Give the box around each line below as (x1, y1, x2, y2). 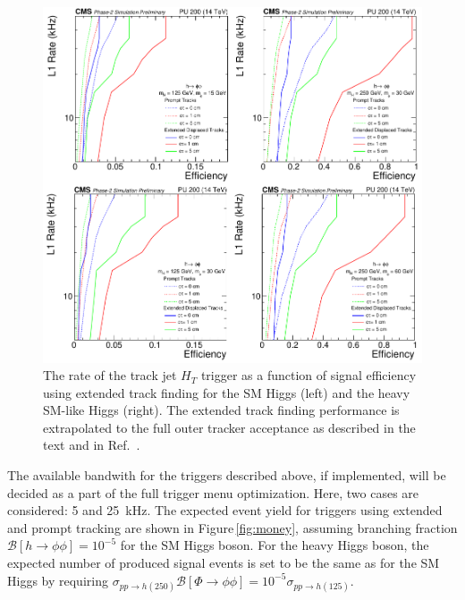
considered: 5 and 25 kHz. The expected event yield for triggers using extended (7, 501, 443, 520)
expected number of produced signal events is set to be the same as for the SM (7, 554, 440, 572)
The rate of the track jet (43, 366, 177, 385)
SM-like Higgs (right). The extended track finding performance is (43, 401, 400, 419)
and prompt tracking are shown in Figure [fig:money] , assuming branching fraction (7, 518, 458, 537)
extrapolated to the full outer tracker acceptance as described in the (43, 418, 416, 436)
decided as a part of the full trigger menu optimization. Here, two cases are (7, 483, 419, 502)
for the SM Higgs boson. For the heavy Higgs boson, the (120, 536, 429, 554)
